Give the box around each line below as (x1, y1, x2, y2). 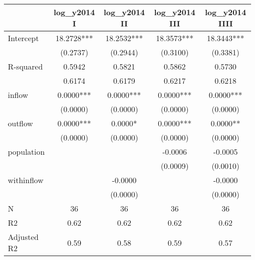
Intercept (8, 32, 39, 44)
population (8, 146, 45, 157)
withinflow (8, 174, 44, 186)
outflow (8, 118, 33, 129)
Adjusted (8, 231, 39, 242)
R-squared (8, 61, 43, 72)
